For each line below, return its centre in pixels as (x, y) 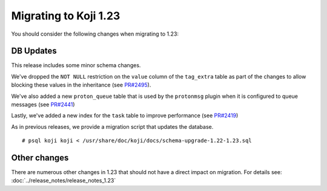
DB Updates (34, 51)
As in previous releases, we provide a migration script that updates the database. (112, 126)
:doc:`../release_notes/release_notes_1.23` (64, 181)
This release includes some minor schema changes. (76, 65)
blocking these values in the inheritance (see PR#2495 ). (81, 85)
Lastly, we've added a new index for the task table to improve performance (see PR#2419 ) (125, 115)
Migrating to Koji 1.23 (66, 16)
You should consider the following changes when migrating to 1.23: (95, 34)
